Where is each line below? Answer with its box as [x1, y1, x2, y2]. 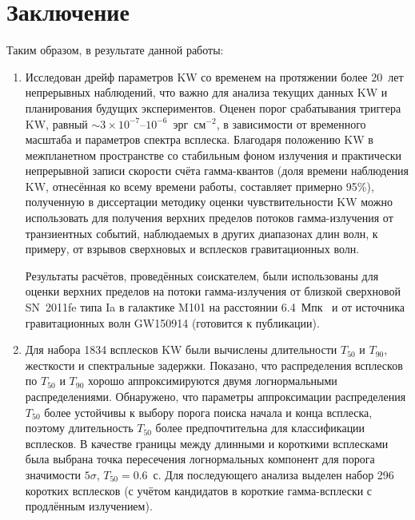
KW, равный [25, 115, 88, 132]
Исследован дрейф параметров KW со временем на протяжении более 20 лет [25, 68, 404, 85]
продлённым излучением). [25, 498, 153, 514]
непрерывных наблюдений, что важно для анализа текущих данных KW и [25, 84, 388, 101]
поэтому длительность [25, 419, 134, 436]
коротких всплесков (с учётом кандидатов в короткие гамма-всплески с [25, 482, 373, 498]
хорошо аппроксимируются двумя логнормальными [87, 372, 337, 389]
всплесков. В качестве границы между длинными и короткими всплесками [25, 435, 389, 451]
